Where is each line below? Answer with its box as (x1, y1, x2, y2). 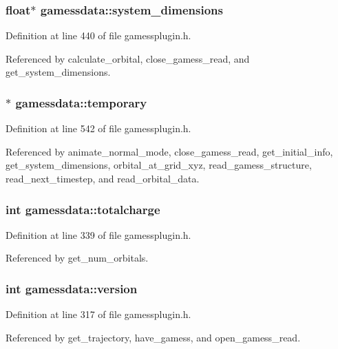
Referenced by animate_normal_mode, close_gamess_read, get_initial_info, (6, 144, 333, 158)
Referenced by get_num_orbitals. (6, 251, 149, 265)
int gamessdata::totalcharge (6, 200, 160, 218)
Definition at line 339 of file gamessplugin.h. (6, 227, 191, 242)
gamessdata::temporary (15, 94, 147, 111)
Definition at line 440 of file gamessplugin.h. (6, 28, 191, 43)
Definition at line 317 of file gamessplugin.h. (6, 307, 191, 321)
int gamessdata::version (6, 279, 138, 297)
